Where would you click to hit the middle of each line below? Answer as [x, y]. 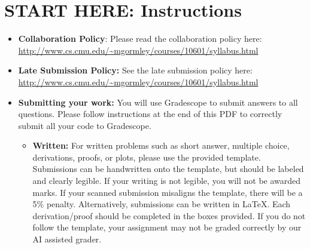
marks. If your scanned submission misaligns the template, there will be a [168, 192]
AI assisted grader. [67, 239]
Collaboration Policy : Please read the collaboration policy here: [140, 39]
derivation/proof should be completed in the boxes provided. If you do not [169, 215]
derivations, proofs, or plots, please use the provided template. [147, 157]
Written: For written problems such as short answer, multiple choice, [161, 145]
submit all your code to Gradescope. [85, 125]
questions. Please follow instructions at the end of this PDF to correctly [150, 114]
